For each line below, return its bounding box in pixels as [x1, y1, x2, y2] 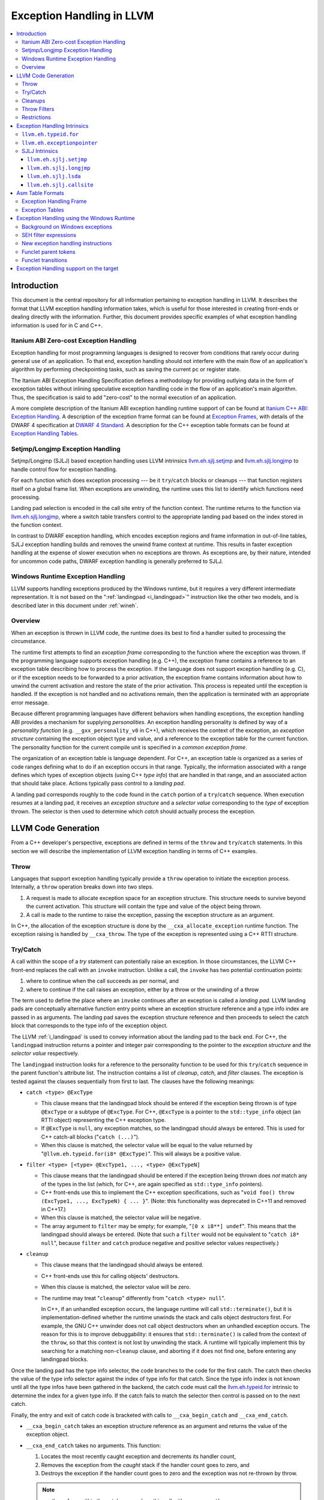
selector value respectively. [11, 1050, 79, 1057]
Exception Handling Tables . [11, 430, 79, 437]
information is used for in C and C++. [11, 322, 103, 329]
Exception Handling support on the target [16, 265, 119, 272]
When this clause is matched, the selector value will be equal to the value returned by [41, 1142, 253, 1149]
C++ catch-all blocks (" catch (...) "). [41, 1133, 140, 1140]
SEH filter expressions [22, 231, 77, 238]
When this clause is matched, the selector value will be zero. [41, 1283, 191, 1291]
